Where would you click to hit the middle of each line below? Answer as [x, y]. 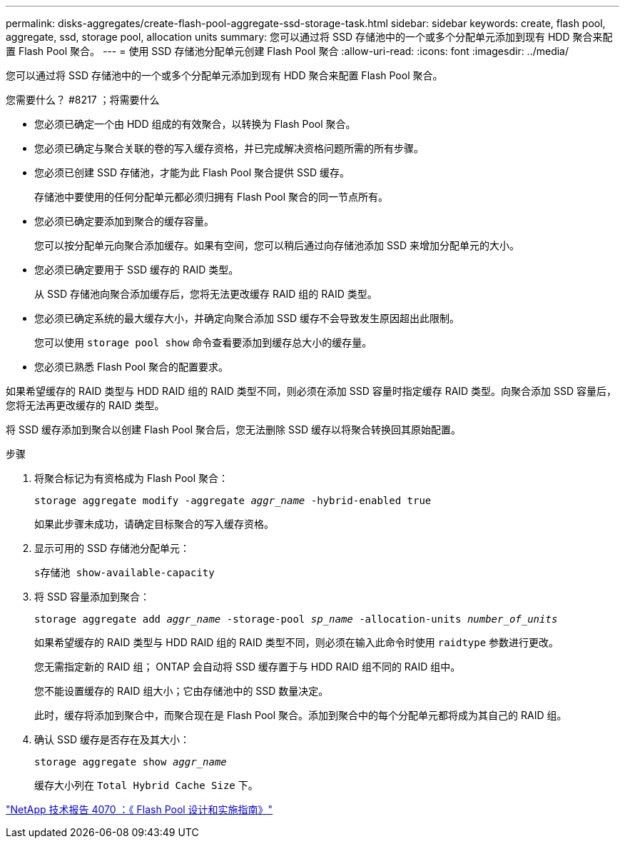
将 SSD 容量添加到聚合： [92, 597]
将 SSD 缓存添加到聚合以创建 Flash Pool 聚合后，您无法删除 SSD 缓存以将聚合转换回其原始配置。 [233, 429]
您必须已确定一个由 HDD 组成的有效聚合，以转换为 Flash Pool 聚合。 [195, 124]
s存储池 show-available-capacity [125, 573]
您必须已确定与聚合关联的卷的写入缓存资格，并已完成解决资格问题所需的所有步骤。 [229, 148]
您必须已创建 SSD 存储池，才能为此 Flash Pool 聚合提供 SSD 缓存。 [192, 172]
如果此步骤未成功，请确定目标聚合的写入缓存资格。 [154, 524]
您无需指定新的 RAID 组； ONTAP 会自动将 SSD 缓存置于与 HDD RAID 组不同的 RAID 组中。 [248, 667]
